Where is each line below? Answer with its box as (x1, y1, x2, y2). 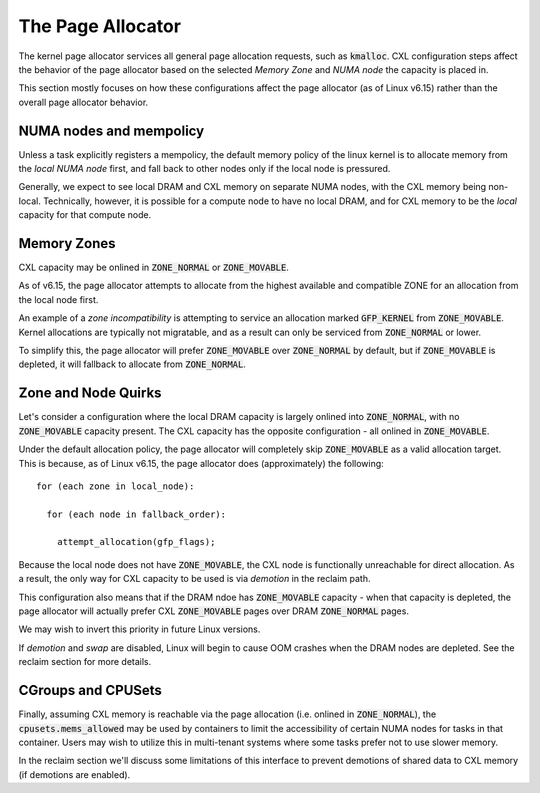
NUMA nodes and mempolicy (18, 122, 205, 139)
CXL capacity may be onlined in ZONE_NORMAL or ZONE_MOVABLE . (18, 261, 290, 274)
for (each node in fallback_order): (46, 508, 227, 520)
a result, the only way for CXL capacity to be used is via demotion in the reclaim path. (18, 573, 371, 585)
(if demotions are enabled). (18, 768, 131, 780)
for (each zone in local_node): (36, 480, 195, 492)
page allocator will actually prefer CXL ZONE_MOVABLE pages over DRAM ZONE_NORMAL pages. (18, 605, 410, 617)
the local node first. (18, 293, 99, 305)
